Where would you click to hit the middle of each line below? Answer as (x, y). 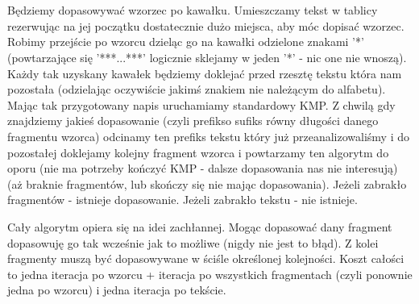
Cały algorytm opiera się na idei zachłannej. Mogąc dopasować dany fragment (200, 226)
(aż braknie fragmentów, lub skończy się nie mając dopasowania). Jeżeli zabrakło (207, 183)
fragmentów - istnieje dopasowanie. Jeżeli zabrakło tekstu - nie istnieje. (183, 200)
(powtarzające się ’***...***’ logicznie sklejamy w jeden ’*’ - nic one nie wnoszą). (207, 57)
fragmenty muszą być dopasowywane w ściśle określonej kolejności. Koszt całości (206, 258)
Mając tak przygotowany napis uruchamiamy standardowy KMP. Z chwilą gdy (201, 104)
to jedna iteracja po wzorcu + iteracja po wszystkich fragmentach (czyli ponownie (210, 274)
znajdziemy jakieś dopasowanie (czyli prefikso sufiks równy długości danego (193, 121)
